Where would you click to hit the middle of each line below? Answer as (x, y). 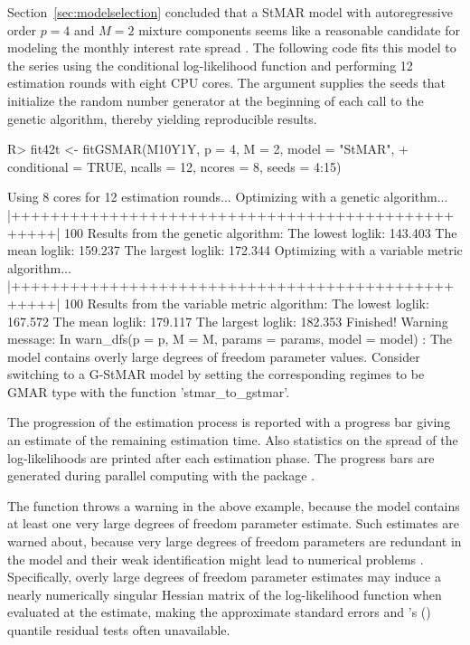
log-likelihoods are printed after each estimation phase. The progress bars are (221, 457)
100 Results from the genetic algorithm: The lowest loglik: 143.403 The (261, 232)
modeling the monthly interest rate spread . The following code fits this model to (232, 47)
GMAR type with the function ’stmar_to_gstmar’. (149, 391)
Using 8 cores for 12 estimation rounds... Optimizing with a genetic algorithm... (228, 197)
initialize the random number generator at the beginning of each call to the (216, 100)
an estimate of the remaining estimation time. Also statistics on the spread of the (233, 440)
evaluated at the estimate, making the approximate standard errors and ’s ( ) (219, 612)
